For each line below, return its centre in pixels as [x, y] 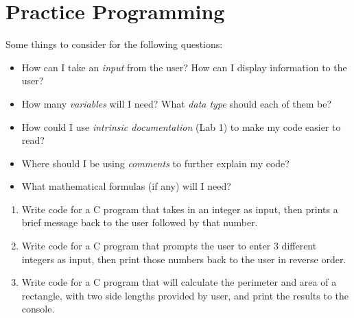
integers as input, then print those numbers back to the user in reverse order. [184, 259]
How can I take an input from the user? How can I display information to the [184, 67]
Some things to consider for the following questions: [114, 44]
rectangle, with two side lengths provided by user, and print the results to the [185, 295]
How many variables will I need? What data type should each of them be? [177, 103]
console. [38, 309]
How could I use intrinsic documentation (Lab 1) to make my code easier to [181, 126]
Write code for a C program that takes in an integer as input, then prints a [180, 209]
